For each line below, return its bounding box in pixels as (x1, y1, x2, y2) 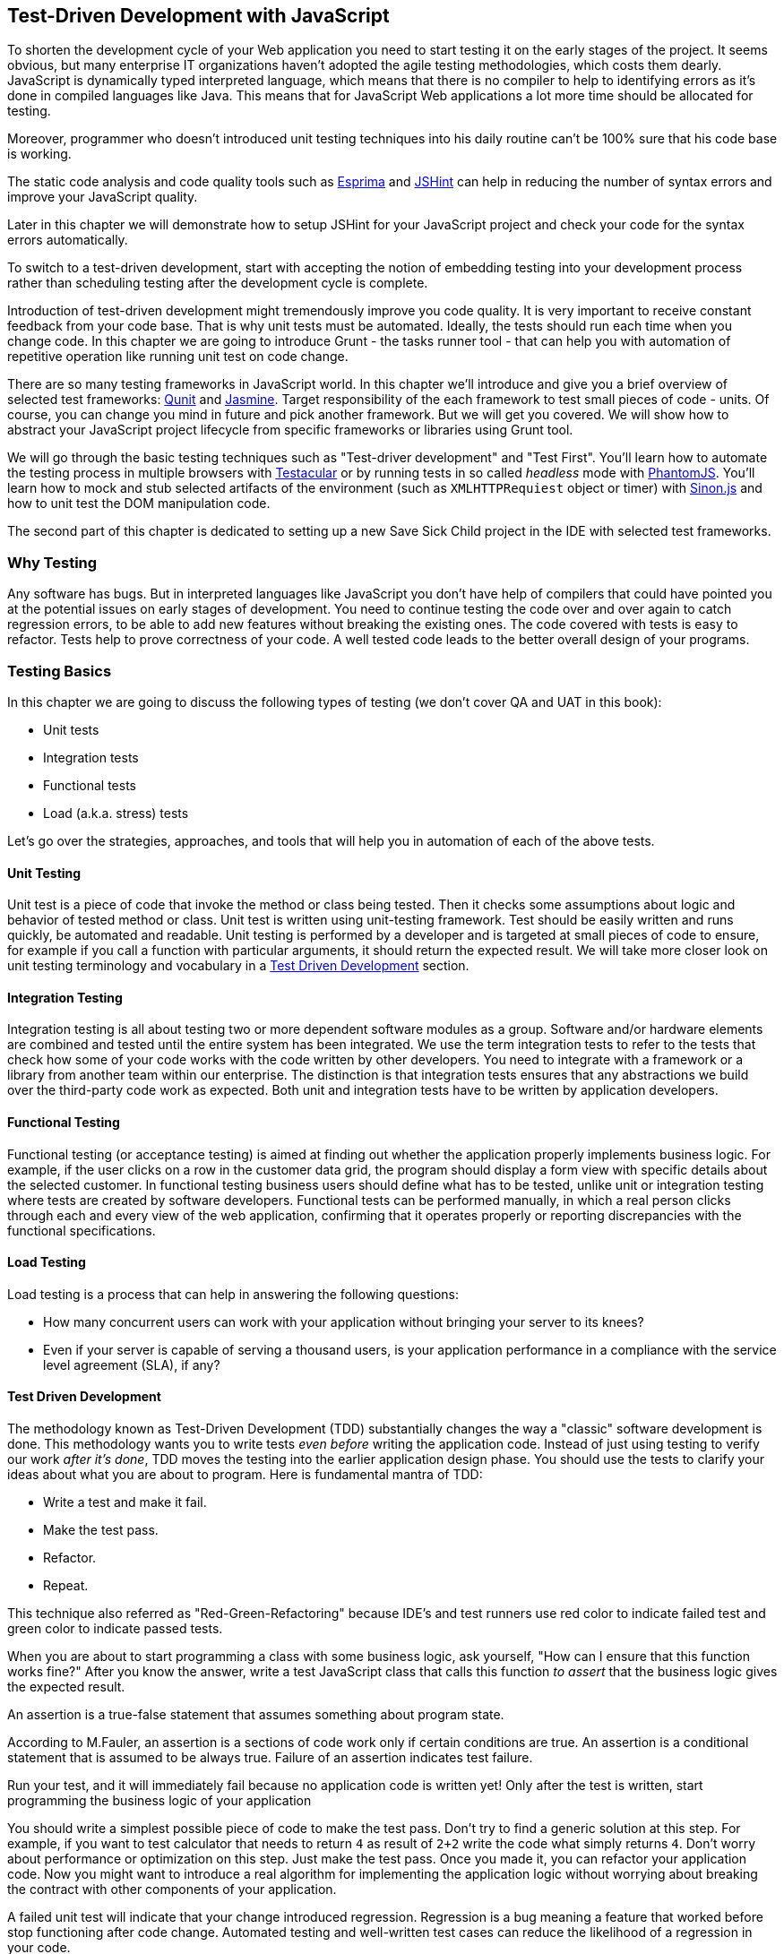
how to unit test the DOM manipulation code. (7, 495, 271, 512)
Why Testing (7, 553, 98, 572)
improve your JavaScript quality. (7, 189, 198, 205)
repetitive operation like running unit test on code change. (7, 349, 349, 365)
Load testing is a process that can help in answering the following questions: (7, 1286, 459, 1302)
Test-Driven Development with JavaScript (7, 4, 390, 27)
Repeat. (43, 1578, 89, 1594)
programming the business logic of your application (7, 1793, 312, 1809)
